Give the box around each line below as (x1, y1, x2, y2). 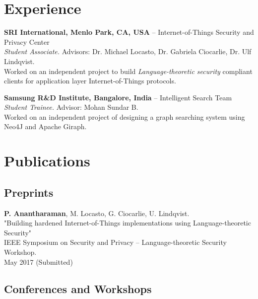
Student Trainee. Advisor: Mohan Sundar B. (4, 102, 138, 112)
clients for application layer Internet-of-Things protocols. (4, 75, 176, 86)
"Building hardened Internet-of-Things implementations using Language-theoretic (4, 218, 251, 228)
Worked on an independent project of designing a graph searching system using (4, 111, 245, 122)
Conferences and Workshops (4, 281, 152, 296)
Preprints (4, 184, 54, 200)
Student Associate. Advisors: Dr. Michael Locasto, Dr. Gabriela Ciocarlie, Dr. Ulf (4, 46, 252, 57)
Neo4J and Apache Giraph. (4, 121, 87, 132)
